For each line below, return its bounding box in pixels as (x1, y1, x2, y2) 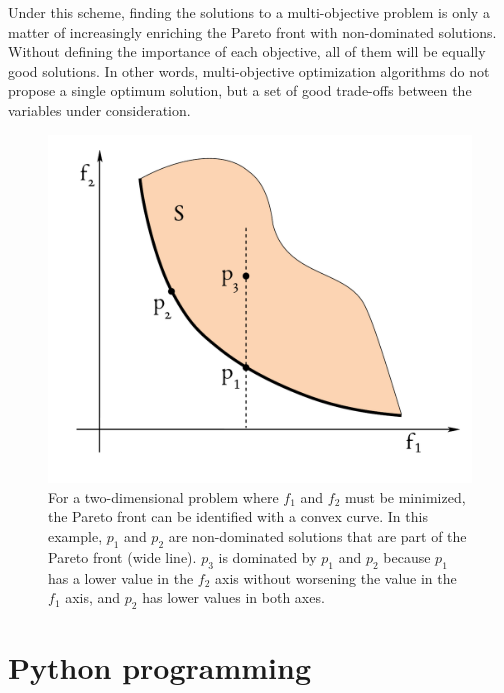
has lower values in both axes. (142, 587, 325, 608)
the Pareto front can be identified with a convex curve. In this (48, 506, 428, 527)
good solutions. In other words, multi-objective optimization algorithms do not (8, 60, 490, 81)
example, (48, 525, 103, 546)
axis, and (65, 587, 121, 608)
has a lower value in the (48, 567, 194, 588)
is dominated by (218, 546, 317, 567)
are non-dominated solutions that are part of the (168, 525, 467, 546)
